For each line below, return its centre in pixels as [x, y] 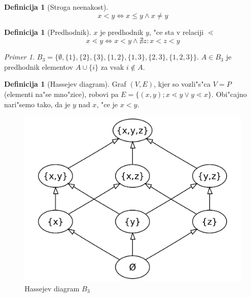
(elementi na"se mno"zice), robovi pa [61, 94]
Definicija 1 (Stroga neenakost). [56, 7]
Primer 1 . [19, 57]
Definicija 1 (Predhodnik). [48, 32]
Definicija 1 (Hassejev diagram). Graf [65, 84]
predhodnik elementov [39, 66]
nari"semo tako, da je [37, 104]
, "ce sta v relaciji [176, 32]
